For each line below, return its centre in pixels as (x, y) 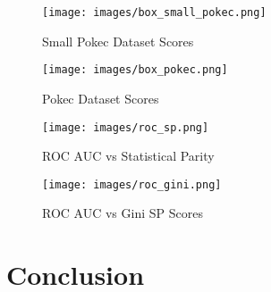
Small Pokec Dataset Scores (118, 41)
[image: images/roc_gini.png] (132, 184)
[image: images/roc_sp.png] (126, 127)
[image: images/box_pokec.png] (135, 70)
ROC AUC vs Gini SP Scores (123, 213)
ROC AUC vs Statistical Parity (128, 156)
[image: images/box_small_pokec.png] (154, 13)
